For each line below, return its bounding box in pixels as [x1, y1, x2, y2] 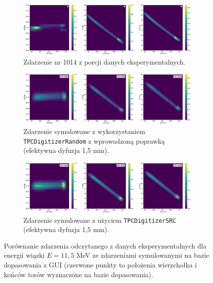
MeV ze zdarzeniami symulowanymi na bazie [76, 250, 209, 260]
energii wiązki [4, 250, 45, 260]
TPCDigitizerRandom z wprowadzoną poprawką [23, 135, 165, 146]
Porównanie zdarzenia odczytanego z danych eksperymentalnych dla [4, 240, 207, 250]
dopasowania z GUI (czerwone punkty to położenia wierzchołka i [4, 260, 197, 270]
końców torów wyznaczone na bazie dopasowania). [4, 269, 153, 279]
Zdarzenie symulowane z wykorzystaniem [23, 126, 145, 136]
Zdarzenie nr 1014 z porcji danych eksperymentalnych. [23, 56, 186, 67]
